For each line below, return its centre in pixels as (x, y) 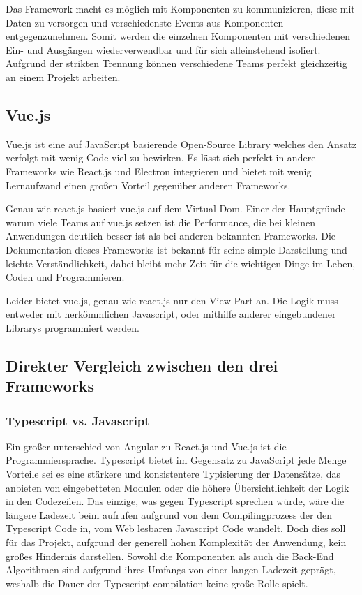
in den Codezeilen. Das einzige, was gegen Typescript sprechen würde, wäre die (175, 501)
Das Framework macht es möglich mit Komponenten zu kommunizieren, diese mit (180, 8)
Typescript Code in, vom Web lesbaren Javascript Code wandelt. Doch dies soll (176, 528)
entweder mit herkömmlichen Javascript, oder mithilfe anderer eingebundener (171, 314)
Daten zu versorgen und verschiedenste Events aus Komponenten (145, 22)
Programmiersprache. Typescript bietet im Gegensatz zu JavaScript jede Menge (176, 460)
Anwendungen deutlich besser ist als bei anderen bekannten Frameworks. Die (171, 236)
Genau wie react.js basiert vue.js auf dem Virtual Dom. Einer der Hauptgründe (175, 208)
